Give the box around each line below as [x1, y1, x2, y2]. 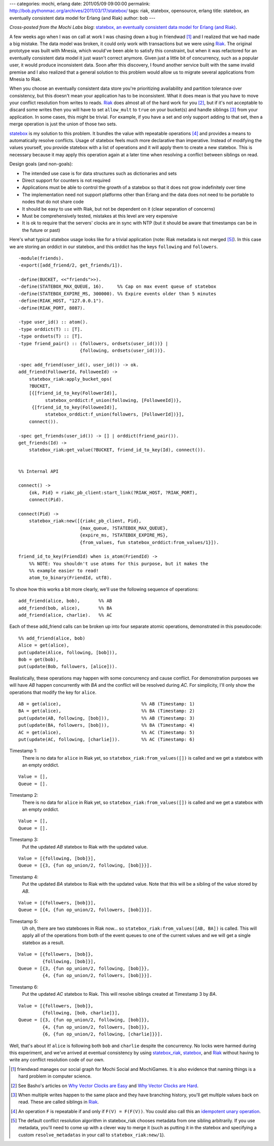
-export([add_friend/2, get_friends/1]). [18, 262, 123, 268]
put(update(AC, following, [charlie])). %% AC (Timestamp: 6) [18, 736, 195, 742]
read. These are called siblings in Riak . [18, 1099, 99, 1105]
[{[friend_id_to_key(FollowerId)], [28, 390, 118, 396]
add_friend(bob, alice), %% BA [18, 605, 113, 611]
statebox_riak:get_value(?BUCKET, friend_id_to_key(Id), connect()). [28, 447, 206, 453]
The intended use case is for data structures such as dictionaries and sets [22, 170, 177, 176]
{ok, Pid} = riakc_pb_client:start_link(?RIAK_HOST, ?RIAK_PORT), [28, 490, 198, 495]
